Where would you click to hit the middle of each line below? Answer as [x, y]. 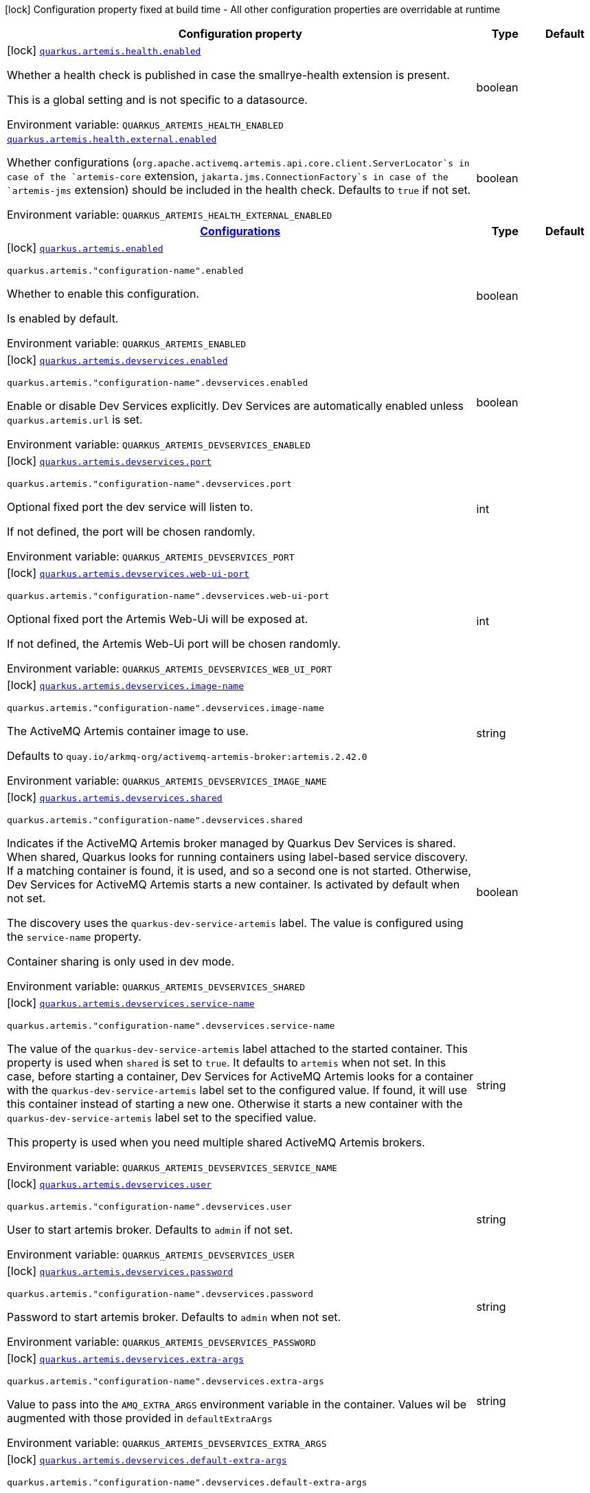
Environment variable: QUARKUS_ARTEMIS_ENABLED [127, 343]
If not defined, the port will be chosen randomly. [131, 532]
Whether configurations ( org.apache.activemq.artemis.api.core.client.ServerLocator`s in [238, 162]
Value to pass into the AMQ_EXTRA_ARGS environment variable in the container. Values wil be [237, 1404]
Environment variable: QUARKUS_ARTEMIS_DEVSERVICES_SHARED [156, 986]
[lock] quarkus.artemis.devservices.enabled [117, 360]
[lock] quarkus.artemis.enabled [85, 248]
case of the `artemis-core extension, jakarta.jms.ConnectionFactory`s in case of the [228, 176]
